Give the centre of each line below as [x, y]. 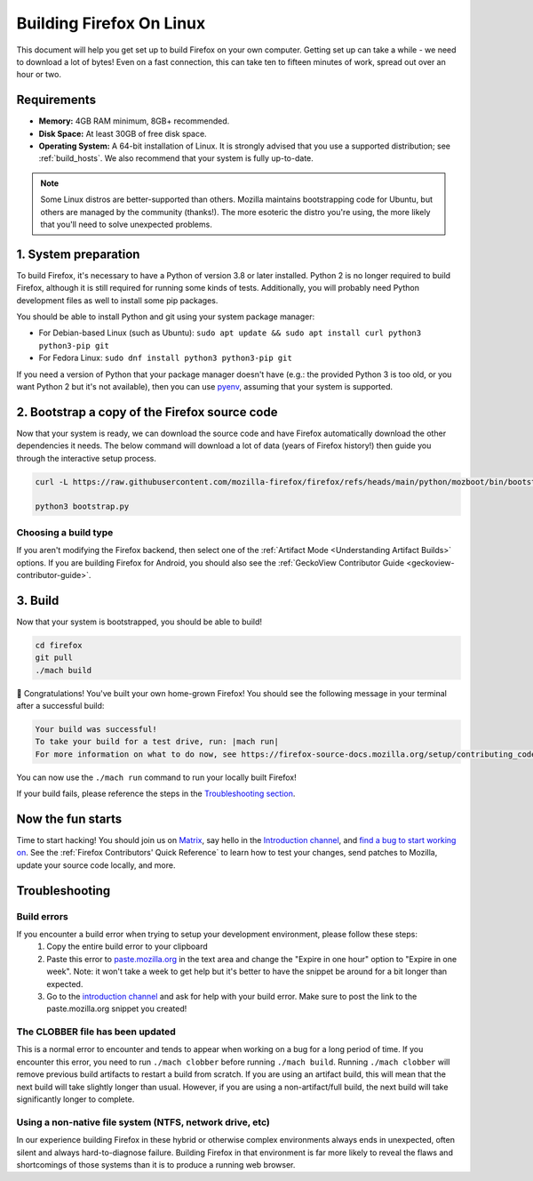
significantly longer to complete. [76, 1099]
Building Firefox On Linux [111, 23]
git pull [54, 658]
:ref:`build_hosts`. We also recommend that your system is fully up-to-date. [176, 158]
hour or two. [39, 75]
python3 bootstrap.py [82, 506]
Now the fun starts [69, 819]
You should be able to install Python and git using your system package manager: [166, 317]
